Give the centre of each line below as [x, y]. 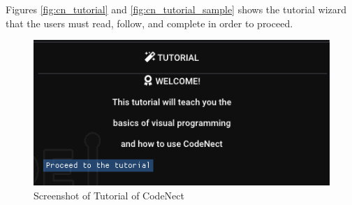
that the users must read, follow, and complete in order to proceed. [149, 23]
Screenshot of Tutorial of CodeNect [109, 195]
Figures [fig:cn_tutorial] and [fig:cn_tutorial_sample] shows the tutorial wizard [176, 9]
